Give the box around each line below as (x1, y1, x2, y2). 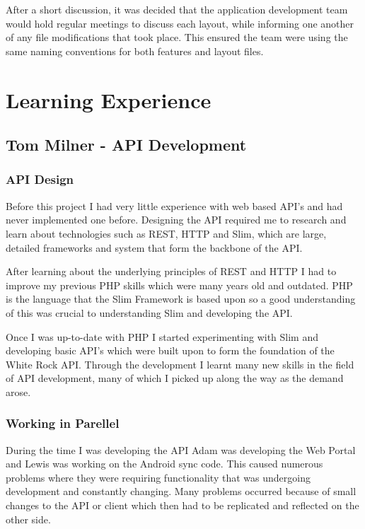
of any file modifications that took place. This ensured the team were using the (6, 30, 348, 45)
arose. (6, 384, 31, 399)
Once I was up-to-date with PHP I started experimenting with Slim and (6, 329, 319, 344)
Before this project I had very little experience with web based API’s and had (6, 198, 343, 213)
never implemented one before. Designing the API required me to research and (6, 212, 347, 227)
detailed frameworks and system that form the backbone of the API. (6, 240, 303, 255)
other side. (6, 511, 51, 526)
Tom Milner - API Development (6, 134, 247, 156)
